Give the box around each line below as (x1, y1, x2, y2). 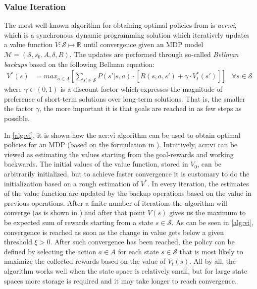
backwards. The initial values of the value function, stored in (4, 159, 188, 169)
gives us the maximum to (169, 207, 246, 218)
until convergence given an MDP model (83, 39, 204, 50)
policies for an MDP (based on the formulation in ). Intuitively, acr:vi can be (4, 139, 238, 150)
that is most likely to (179, 246, 243, 256)
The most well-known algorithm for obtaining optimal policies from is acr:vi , (4, 20, 237, 30)
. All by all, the (189, 256, 236, 266)
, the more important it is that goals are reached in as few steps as (39, 103, 242, 114)
